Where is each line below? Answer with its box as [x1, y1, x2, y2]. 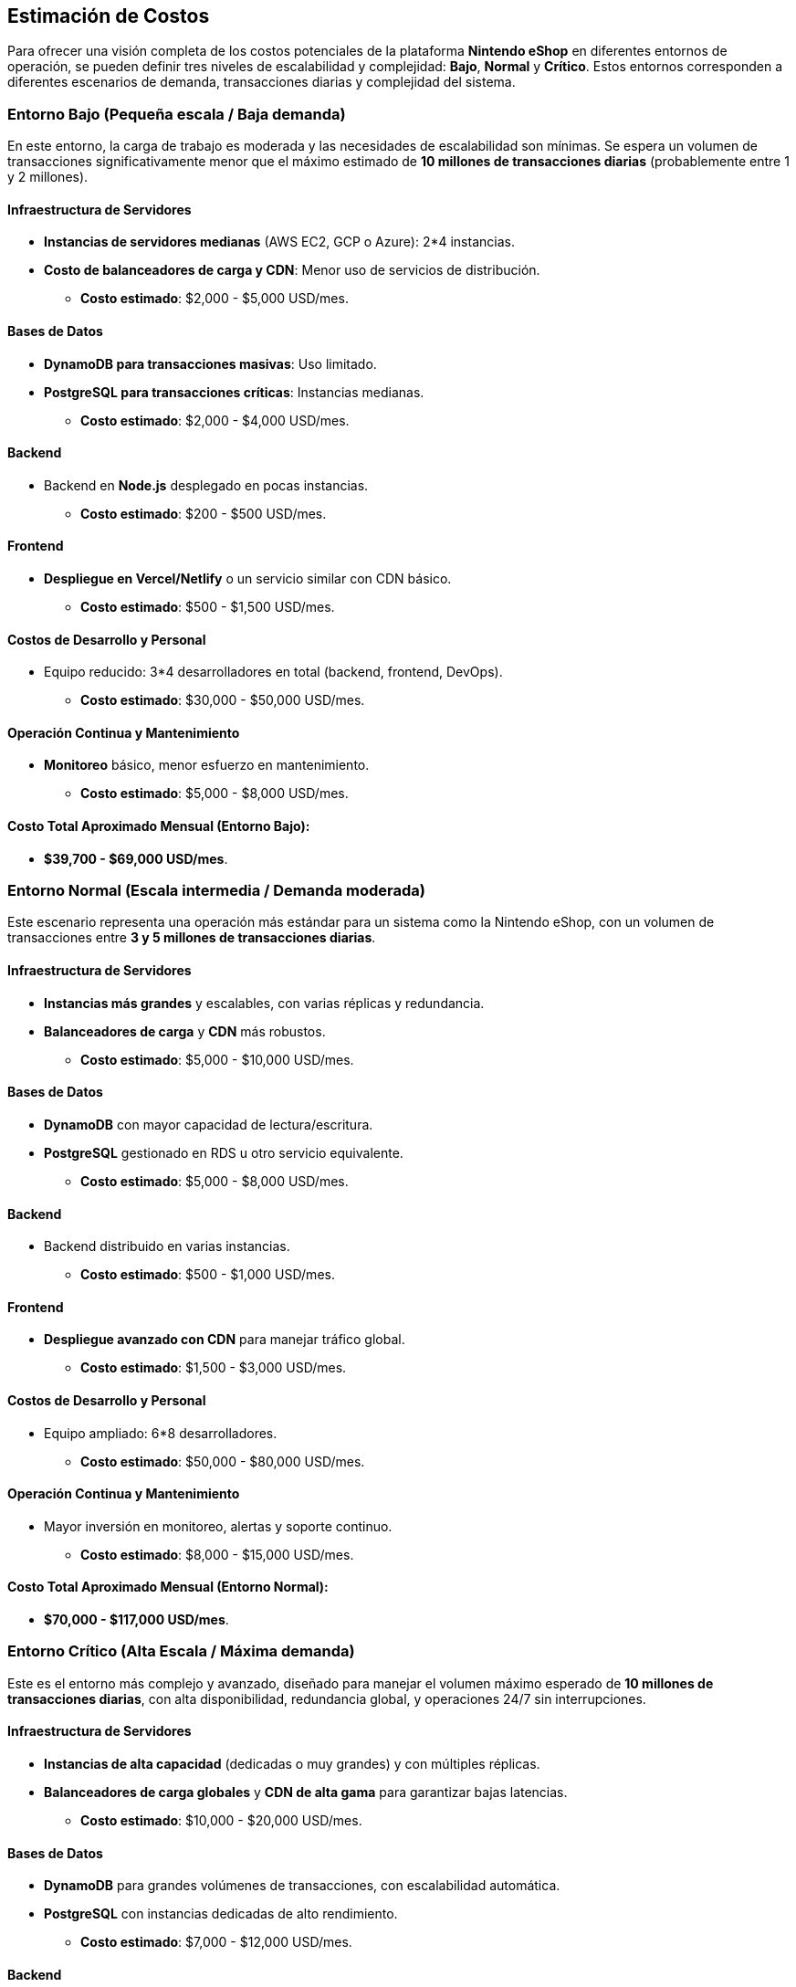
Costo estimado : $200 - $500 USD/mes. [80, 505, 327, 521]
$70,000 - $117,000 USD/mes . [44, 1611, 229, 1627]
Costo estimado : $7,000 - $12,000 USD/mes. [80, 1934, 352, 1950]
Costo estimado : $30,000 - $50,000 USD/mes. [80, 692, 365, 709]
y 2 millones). [7, 169, 89, 185]
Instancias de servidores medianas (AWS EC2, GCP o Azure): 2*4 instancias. [44, 234, 515, 250]
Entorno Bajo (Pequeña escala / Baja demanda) [7, 104, 346, 123]
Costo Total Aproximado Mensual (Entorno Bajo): [7, 818, 310, 835]
